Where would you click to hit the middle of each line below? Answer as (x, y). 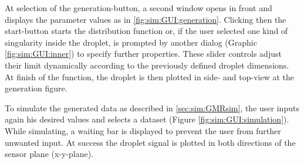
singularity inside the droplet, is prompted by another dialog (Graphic (131, 42)
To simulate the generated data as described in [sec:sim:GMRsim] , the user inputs (152, 107)
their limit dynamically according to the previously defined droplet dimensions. (147, 65)
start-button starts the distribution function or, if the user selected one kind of (146, 31)
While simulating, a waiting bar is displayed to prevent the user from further (143, 130)
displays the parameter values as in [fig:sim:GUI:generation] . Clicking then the (146, 19)
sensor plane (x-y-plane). (49, 154)
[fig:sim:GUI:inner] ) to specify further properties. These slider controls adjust (143, 54)
